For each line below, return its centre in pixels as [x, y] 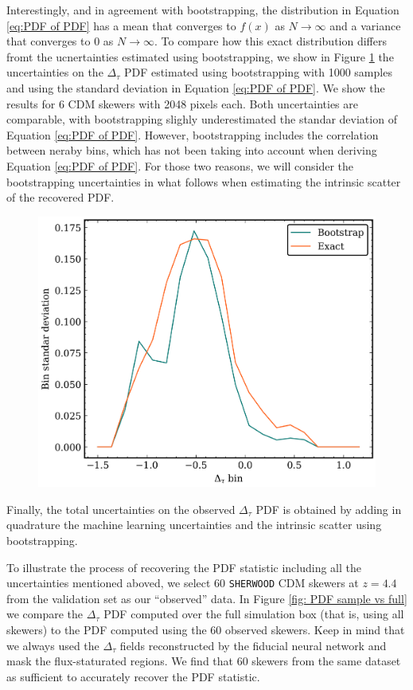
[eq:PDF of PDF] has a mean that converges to [121, 25]
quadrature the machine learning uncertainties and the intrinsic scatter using [194, 525]
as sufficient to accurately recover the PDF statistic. [133, 676]
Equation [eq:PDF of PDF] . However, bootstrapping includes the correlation [193, 134]
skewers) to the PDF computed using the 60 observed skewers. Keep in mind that [206, 629]
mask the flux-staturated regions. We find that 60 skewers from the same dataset [204, 661]
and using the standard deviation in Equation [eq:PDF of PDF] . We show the [196, 87]
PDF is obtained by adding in [329, 509]
